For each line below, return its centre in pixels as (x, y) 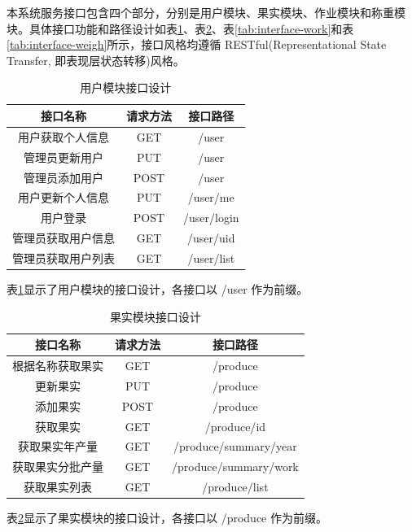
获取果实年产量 (58, 446)
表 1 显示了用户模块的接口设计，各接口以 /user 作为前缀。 (158, 288)
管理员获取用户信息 (64, 238)
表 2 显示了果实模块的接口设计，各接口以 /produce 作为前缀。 (167, 518)
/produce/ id (235, 426)
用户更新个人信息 (64, 197)
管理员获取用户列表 (64, 257)
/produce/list (235, 487)
